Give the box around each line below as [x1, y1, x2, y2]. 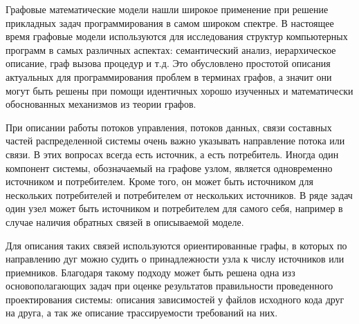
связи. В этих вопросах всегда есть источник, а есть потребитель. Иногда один [6, 146, 339, 161]
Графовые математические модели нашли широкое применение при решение [6, 2, 329, 16]
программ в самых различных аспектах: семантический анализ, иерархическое [6, 42, 336, 57]
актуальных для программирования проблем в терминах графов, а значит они [6, 69, 332, 84]
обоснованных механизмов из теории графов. [6, 97, 196, 111]
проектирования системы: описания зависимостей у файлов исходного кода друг [6, 292, 344, 306]
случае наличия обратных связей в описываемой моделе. [6, 214, 244, 229]
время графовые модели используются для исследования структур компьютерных [6, 29, 348, 44]
